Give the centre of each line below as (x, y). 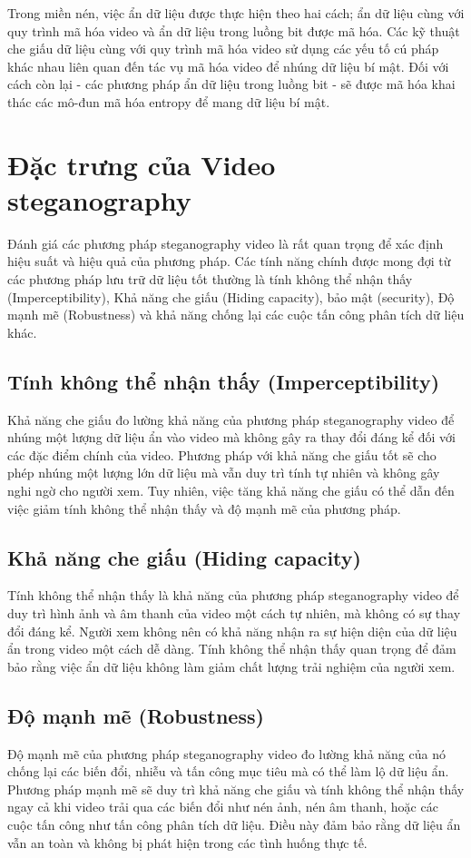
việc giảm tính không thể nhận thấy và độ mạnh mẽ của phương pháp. (204, 508)
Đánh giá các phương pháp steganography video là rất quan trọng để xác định (226, 243)
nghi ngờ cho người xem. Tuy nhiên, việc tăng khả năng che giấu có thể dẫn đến (231, 491)
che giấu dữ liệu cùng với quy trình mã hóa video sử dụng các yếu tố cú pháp (223, 49)
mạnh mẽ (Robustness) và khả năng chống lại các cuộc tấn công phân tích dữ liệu (236, 315)
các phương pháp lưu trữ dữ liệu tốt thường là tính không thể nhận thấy (210, 279)
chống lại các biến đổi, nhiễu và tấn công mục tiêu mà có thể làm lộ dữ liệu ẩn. (228, 771)
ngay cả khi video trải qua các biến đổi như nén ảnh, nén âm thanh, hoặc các (223, 807)
